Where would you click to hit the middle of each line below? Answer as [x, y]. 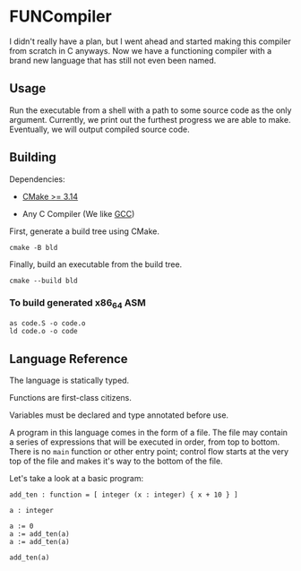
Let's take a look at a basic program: [77, 478]
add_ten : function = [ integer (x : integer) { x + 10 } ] [124, 495]
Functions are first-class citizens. [70, 397]
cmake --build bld [43, 281]
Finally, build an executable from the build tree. [96, 264]
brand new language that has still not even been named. [113, 60]
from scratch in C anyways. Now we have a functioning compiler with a [141, 50]
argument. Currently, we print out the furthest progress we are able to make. [150, 119]
